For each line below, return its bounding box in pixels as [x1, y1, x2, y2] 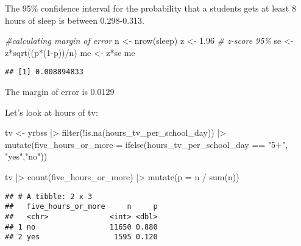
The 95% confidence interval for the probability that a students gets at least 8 [5, 2, 296, 14]
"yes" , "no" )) [5, 150, 48, 163]
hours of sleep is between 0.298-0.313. [5, 13, 144, 26]
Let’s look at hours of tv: [5, 105, 98, 118]
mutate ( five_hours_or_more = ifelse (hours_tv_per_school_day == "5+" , [5, 138, 288, 150]
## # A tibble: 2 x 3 [5, 192, 93, 201]
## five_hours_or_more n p [5, 202, 158, 211]
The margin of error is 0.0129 [5, 85, 115, 98]
